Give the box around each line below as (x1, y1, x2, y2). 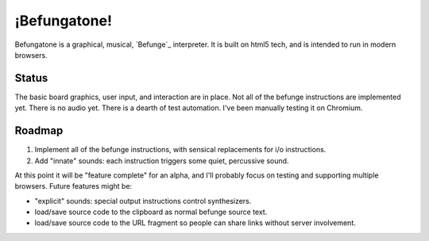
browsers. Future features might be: (14, 182, 133, 191)
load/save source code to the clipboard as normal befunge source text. (34, 207, 268, 217)
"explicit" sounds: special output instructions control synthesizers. (34, 196, 252, 205)
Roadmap (14, 124, 64, 138)
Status (14, 71, 48, 85)
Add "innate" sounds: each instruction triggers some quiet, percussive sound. (34, 155, 289, 166)
